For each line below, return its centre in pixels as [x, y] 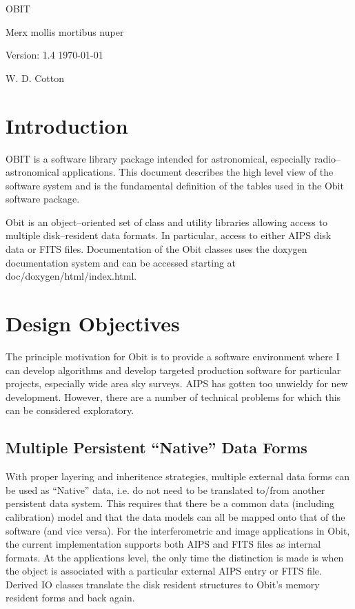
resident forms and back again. [70, 598]
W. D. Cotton [35, 78]
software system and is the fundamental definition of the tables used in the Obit [175, 185]
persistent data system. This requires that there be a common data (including [170, 503]
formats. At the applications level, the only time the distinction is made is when [175, 557]
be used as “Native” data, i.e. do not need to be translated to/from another [165, 489]
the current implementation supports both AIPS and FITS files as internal [163, 544]
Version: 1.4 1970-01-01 [54, 55]
